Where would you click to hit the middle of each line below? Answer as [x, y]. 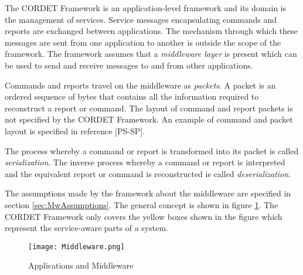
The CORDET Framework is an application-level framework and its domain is [146, 8]
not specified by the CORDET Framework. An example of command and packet [149, 119]
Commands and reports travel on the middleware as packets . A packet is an [140, 85]
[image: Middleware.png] [76, 247]
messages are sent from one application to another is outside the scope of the [143, 42]
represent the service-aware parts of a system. [86, 228]
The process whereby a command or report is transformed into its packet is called [152, 150]
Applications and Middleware [81, 265]
